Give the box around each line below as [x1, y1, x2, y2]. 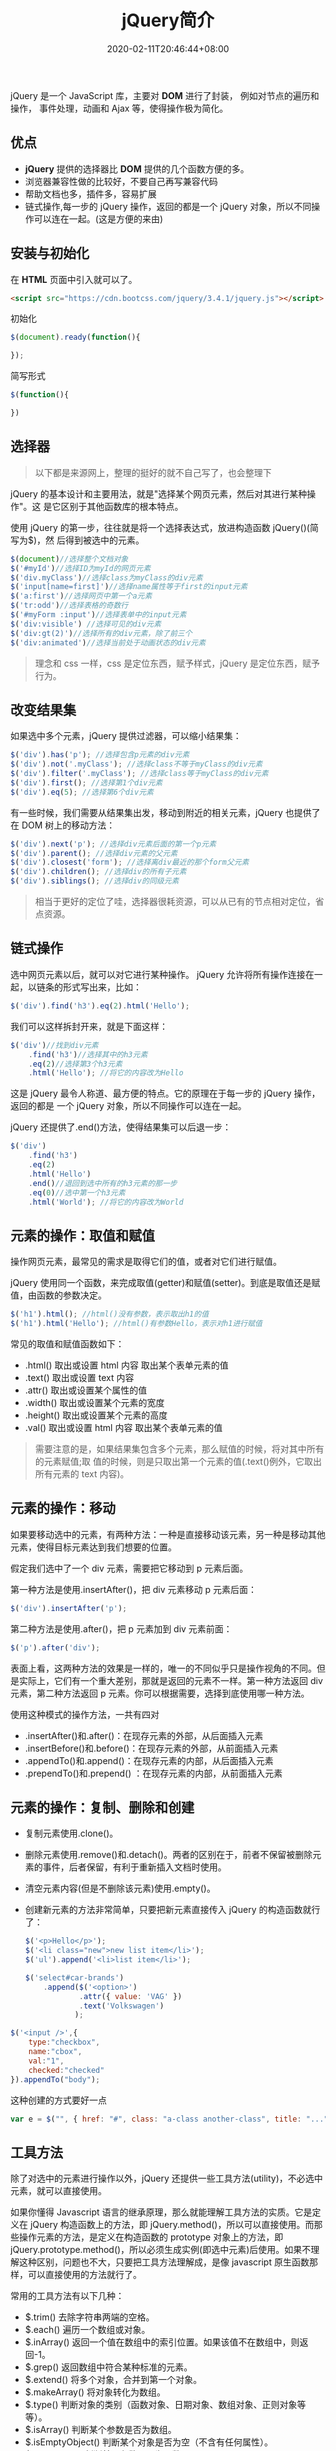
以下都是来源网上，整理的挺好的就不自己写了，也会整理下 [34, 466, 272, 478]
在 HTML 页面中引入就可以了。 [10, 273, 138, 285]
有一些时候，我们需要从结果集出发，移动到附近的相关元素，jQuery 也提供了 [10, 806, 321, 818]
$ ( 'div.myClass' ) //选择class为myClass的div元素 [10, 572, 203, 583]
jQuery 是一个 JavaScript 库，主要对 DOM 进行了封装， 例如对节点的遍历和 [10, 89, 320, 101]
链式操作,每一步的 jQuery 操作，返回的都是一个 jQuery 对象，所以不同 [24, 200, 312, 212]
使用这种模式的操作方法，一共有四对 [10, 1708, 160, 1720]
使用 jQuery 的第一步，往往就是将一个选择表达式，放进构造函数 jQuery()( [10, 521, 310, 533]
